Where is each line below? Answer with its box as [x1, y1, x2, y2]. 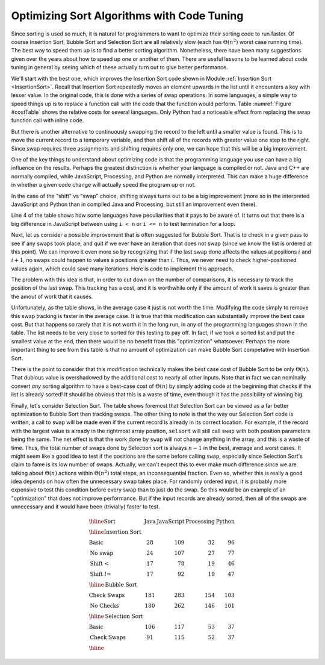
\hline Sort [88, 518, 116, 525]
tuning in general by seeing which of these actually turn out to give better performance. [11, 64, 228, 71]
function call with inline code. [11, 117, 84, 124]
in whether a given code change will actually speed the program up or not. [11, 181, 196, 189]
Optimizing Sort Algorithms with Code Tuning [11, 9, 244, 22]
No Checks [90, 602, 119, 610]
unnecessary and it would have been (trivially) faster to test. [11, 503, 160, 510]
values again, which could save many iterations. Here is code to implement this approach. [11, 265, 234, 272]
